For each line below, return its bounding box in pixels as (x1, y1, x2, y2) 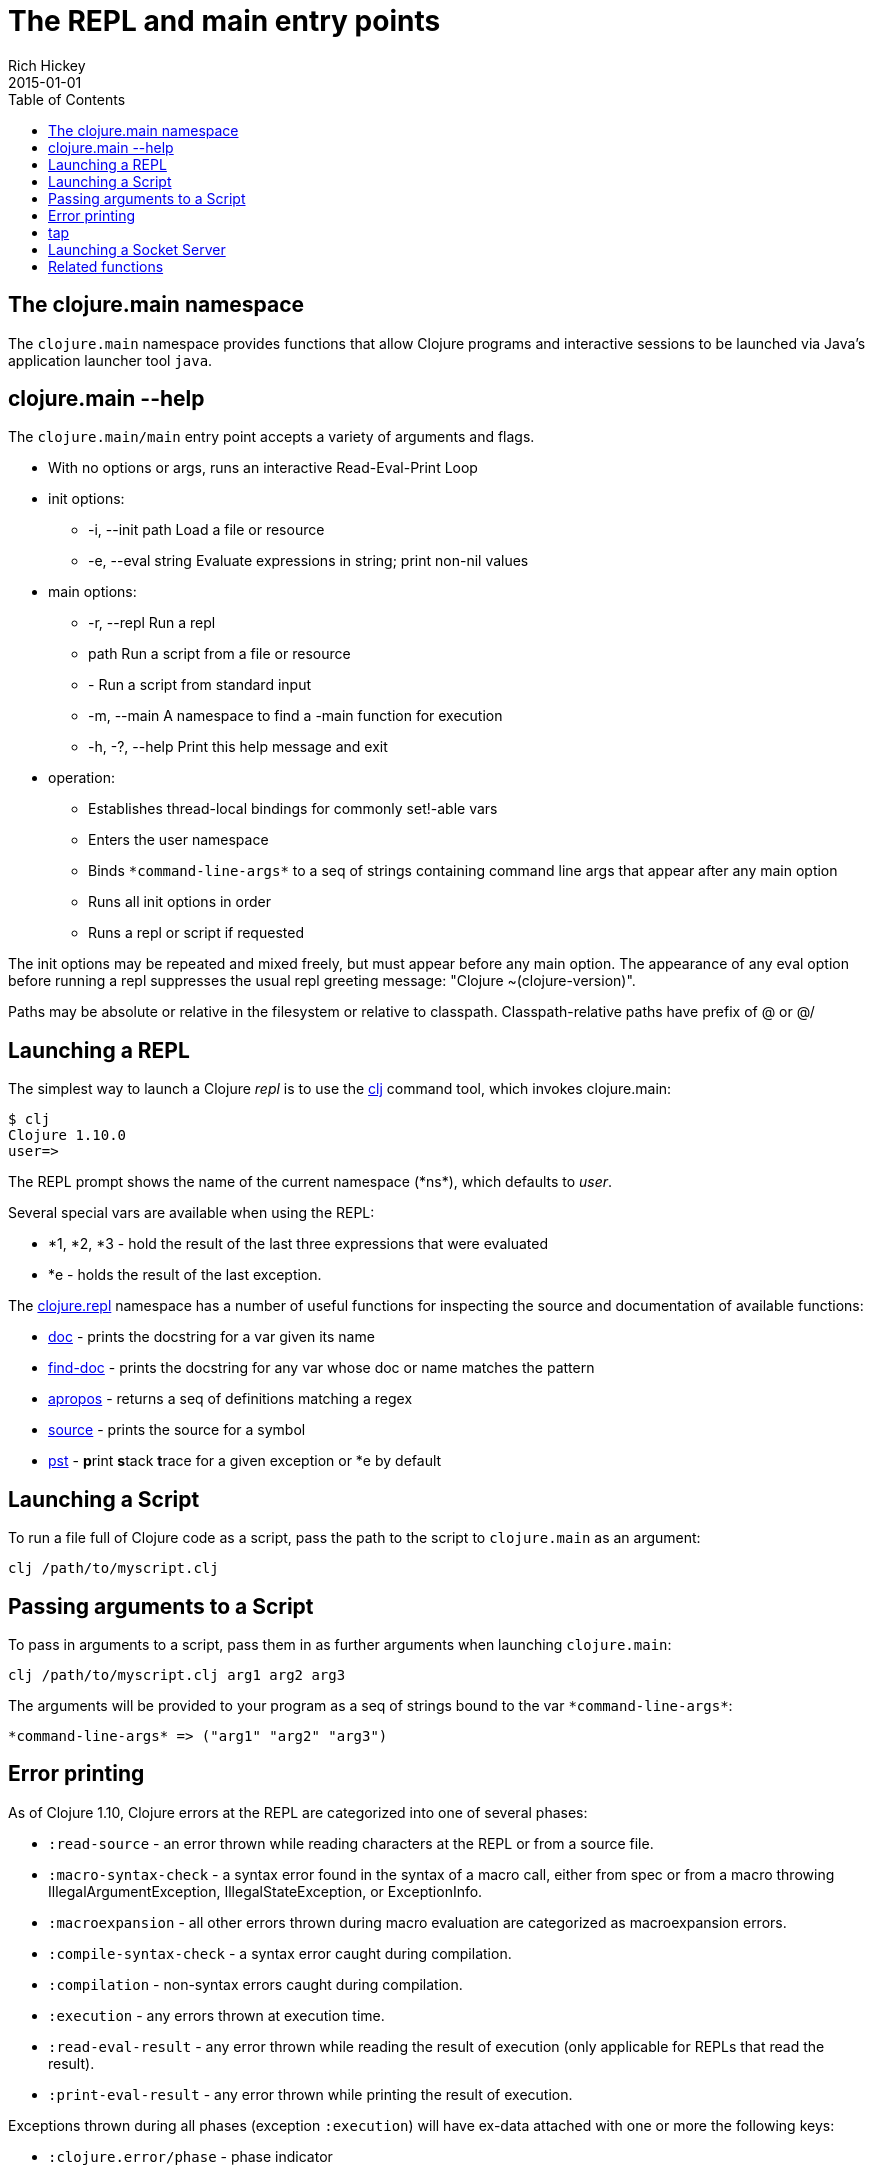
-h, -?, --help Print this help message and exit (88, 738, 388, 756)
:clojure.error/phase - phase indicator (48, 2147, 333, 2165)
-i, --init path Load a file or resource (88, 521, 325, 539)
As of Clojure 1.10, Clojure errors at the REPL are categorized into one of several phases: (8, 1803, 588, 1821)
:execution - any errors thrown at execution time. (48, 2006, 385, 2024)
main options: (48, 583, 137, 601)
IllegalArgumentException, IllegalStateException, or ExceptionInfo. (48, 1882, 483, 1900)
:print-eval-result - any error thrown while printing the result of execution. (48, 2085, 573, 2103)
